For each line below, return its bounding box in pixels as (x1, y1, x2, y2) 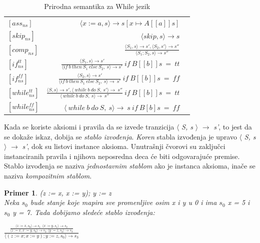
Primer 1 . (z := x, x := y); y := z (4, 187, 111, 197)
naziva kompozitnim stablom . (4, 170, 92, 180)
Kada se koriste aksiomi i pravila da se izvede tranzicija (4, 121, 174, 131)
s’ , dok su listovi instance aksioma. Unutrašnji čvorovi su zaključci (22, 141, 225, 151)
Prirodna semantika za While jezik (44, 1, 150, 11)
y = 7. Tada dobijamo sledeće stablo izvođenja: (12, 206, 155, 217)
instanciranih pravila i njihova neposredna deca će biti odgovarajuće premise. (4, 150, 240, 161)
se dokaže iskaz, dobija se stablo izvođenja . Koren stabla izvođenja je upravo (4, 131, 237, 141)
